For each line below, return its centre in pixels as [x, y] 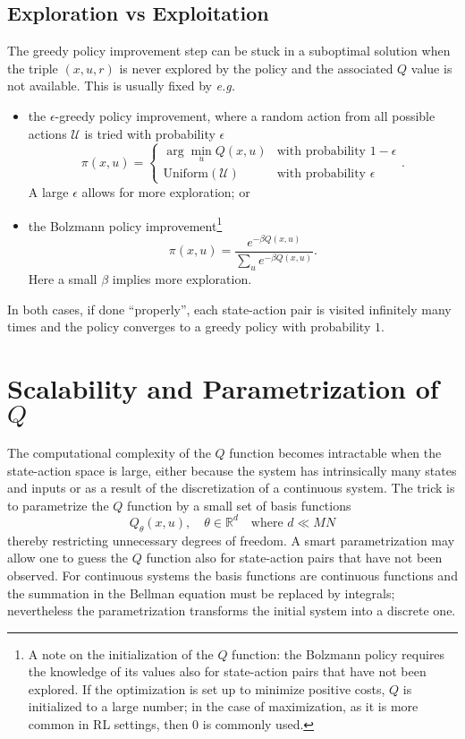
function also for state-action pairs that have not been [294, 558]
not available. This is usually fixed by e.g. [122, 86]
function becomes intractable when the [335, 453]
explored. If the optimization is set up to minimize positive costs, [207, 688]
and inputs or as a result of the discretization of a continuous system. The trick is [231, 488]
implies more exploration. [182, 279]
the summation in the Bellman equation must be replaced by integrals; [201, 593]
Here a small [63, 279]
